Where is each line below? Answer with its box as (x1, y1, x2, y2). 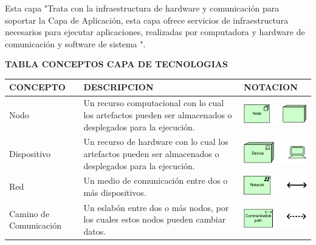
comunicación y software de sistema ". (5, 37, 146, 50)
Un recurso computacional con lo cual (83, 96, 224, 109)
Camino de (9, 207, 50, 220)
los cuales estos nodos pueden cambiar (83, 213, 226, 226)
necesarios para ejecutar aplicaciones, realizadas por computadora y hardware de (5, 25, 305, 38)
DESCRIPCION (83, 81, 154, 93)
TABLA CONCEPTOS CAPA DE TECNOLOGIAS (5, 58, 228, 70)
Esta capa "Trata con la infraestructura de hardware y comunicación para (5, 2, 280, 14)
